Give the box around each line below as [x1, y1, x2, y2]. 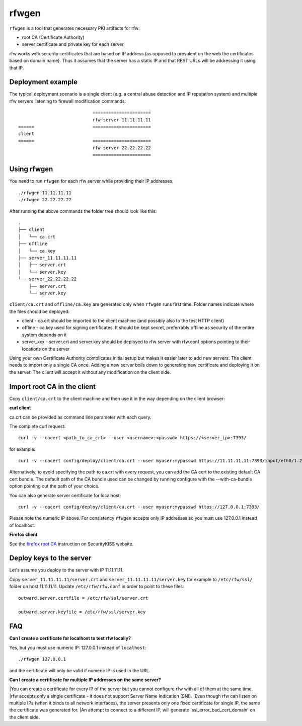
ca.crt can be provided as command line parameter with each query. [9, 414, 152, 420]
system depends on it [22, 332, 67, 338]
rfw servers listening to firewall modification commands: [9, 98, 126, 104]
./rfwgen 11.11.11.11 [18, 190, 71, 196]
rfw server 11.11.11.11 [92, 117, 151, 123]
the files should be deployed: [9, 308, 70, 314]
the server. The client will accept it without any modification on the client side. [9, 369, 171, 375]
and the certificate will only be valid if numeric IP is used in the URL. [9, 667, 150, 674]
